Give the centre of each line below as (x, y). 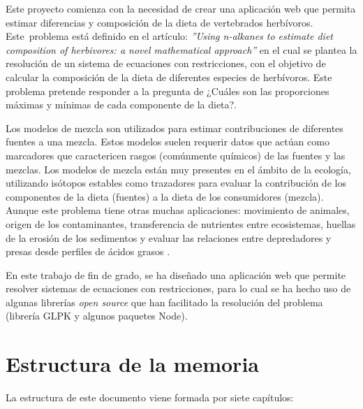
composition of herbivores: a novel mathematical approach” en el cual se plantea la (181, 49)
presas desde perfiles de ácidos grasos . (88, 251)
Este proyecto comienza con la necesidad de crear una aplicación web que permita (181, 8)
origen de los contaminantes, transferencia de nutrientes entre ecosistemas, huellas (181, 223)
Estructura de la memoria (132, 364)
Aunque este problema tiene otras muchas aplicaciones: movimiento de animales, (178, 210)
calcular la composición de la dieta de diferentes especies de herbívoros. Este (169, 77)
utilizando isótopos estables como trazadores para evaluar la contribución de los (176, 183)
